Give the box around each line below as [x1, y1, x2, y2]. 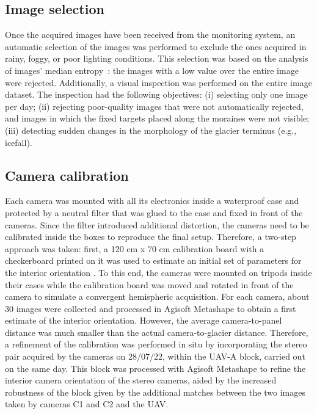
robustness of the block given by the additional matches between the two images [5, 385, 305, 398]
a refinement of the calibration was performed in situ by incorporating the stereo [5, 338, 307, 350]
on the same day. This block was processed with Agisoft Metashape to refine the [5, 361, 306, 374]
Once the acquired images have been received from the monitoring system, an [5, 28, 296, 41]
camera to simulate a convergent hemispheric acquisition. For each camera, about [5, 290, 310, 303]
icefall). [5, 136, 32, 148]
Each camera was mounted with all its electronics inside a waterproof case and [5, 194, 299, 207]
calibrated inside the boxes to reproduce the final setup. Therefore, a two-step [5, 230, 296, 243]
